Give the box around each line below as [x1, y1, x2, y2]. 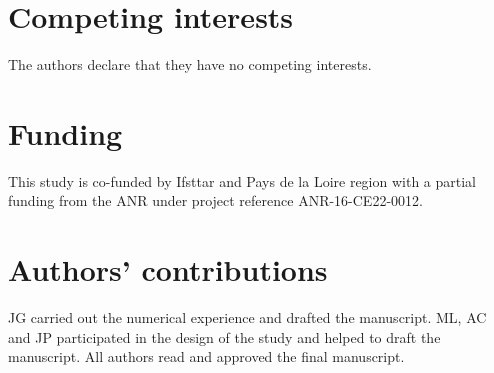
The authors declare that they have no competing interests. [8, 54, 372, 75]
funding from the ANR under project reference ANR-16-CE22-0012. [8, 190, 423, 211]
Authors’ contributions [8, 249, 328, 290]
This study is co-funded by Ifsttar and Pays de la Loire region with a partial [8, 170, 477, 191]
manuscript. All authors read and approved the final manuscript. [8, 346, 405, 367]
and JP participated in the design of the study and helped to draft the [8, 326, 441, 347]
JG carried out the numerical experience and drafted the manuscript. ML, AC [8, 307, 487, 328]
